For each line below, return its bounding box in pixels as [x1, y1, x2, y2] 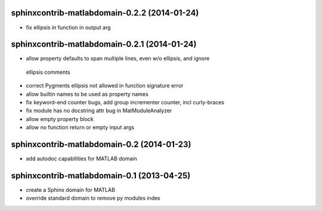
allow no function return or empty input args [26, 124, 135, 131]
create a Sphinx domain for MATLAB [26, 186, 116, 193]
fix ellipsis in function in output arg [26, 24, 111, 31]
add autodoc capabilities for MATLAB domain [26, 155, 137, 162]
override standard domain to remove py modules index [26, 194, 160, 202]
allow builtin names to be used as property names [26, 90, 148, 98]
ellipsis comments [26, 69, 71, 76]
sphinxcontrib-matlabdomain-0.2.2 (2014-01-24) [11, 8, 199, 18]
